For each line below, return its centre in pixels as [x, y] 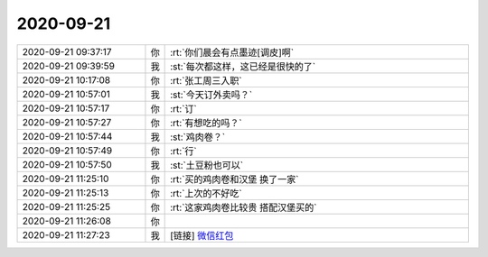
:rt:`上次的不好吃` [206, 193]
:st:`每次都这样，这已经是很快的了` [243, 66]
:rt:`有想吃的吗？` [206, 123]
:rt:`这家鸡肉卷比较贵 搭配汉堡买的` [244, 207]
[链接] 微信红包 [202, 235]
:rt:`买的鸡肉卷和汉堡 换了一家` [235, 179]
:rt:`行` [184, 151]
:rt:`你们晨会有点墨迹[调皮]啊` [232, 52]
